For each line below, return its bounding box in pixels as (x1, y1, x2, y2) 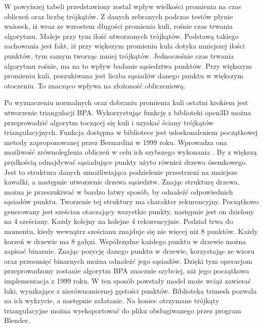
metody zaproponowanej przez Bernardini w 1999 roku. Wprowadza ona (4, 136, 227, 147)
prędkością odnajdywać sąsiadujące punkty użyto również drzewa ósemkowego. (4, 156, 248, 167)
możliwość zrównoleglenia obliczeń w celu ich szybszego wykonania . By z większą (4, 147, 257, 157)
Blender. (4, 315, 30, 325)
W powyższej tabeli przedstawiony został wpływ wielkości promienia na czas (4, 1, 241, 11)
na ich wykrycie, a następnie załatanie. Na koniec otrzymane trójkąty (4, 295, 220, 306)
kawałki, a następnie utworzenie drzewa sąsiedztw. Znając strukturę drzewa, (4, 176, 240, 187)
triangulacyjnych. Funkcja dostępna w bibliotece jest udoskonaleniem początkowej (4, 127, 258, 137)
